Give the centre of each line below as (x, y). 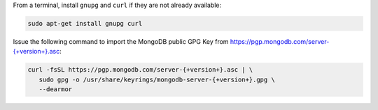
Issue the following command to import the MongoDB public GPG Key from (121, 41)
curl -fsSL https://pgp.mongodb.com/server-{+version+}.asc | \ (140, 70)
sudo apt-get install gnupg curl (85, 23)
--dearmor (56, 89)
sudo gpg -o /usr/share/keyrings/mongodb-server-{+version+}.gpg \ (157, 79)
